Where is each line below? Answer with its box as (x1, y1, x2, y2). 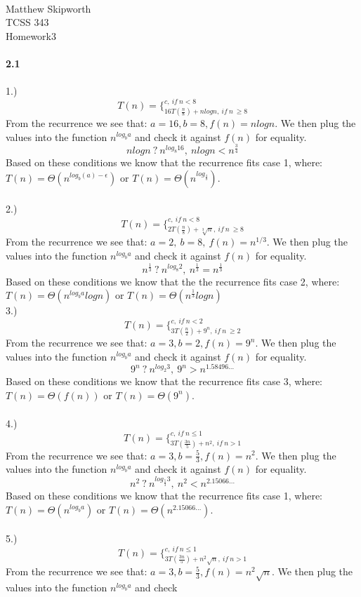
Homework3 (6, 28, 56, 43)
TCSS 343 (6, 15, 49, 29)
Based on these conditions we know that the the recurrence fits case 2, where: (6, 274, 340, 288)
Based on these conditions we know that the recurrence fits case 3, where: (6, 374, 322, 389)
